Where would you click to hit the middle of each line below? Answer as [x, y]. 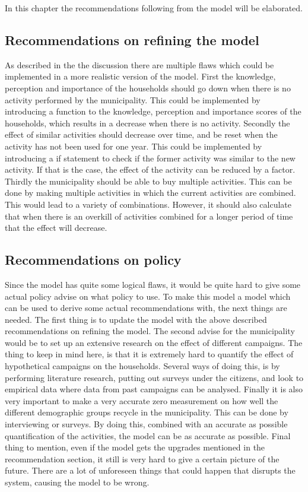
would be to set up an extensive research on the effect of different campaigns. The [154, 342]
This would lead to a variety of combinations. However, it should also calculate [148, 204]
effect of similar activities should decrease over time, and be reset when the [141, 134]
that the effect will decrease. [56, 228]
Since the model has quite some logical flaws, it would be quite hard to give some [153, 284]
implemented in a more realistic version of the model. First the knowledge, [140, 76]
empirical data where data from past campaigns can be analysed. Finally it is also [154, 389]
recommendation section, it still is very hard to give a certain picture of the [142, 458]
